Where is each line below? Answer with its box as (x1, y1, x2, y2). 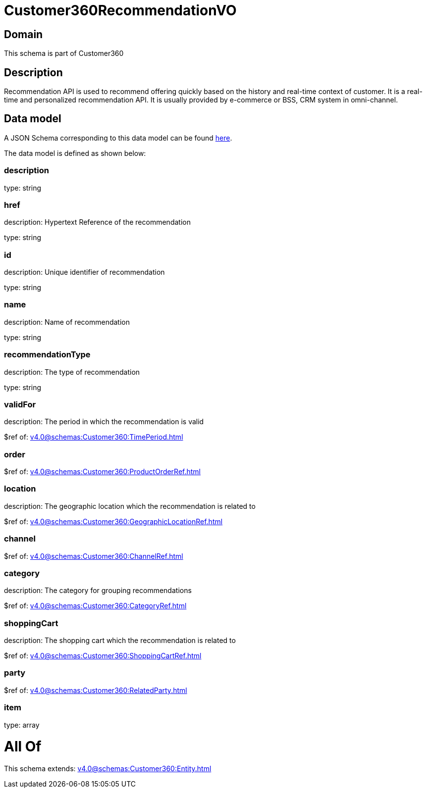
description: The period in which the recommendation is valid (4, 417, 204, 426)
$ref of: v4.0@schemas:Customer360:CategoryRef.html (4, 601, 187, 610)
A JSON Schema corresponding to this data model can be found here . (4, 133, 232, 142)
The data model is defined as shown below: (4, 148, 146, 157)
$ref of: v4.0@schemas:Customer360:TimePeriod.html (4, 433, 183, 442)
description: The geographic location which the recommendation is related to (4, 501, 256, 510)
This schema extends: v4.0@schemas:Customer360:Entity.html (4, 764, 212, 773)
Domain (4, 28, 43, 41)
